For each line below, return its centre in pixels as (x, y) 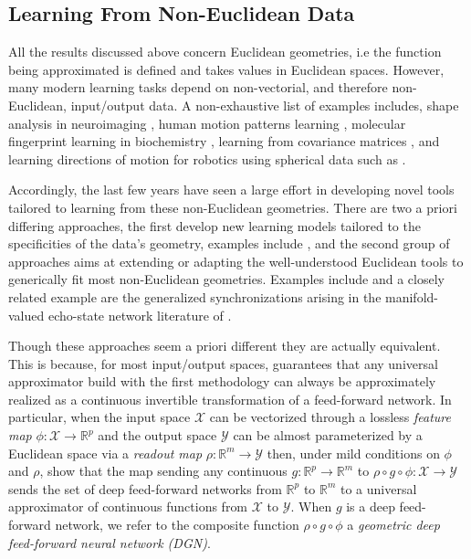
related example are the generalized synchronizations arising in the (195, 296)
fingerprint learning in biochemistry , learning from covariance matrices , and (224, 141)
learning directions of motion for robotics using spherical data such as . (207, 158)
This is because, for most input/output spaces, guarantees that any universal (223, 363)
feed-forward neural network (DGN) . (110, 542)
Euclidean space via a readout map (105, 453)
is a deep (371, 506)
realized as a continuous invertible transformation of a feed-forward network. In (230, 399)
